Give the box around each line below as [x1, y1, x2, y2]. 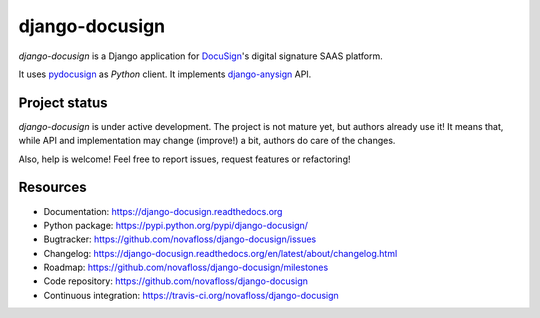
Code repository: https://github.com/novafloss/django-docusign [43, 275, 309, 287]
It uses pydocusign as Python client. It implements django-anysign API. [18, 68, 312, 80]
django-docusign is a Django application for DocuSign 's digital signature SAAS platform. [18, 50, 384, 62]
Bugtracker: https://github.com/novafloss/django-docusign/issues [43, 233, 317, 245]
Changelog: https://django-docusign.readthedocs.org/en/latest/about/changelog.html [43, 247, 398, 259]
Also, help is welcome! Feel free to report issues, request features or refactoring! [18, 153, 351, 165]
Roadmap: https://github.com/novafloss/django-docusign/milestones [43, 261, 329, 274]
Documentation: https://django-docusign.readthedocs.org [43, 205, 283, 217]
